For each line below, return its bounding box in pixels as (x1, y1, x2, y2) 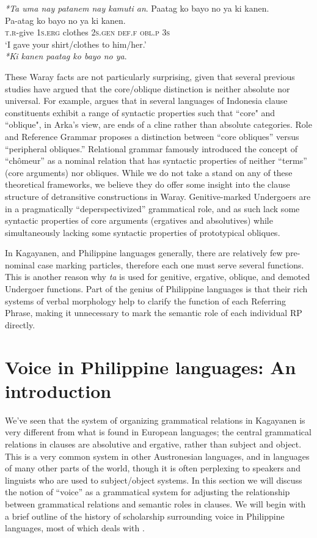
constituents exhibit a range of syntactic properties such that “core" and (5, 106, 275, 119)
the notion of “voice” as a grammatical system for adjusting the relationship (5, 485, 290, 498)
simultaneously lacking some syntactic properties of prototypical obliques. (5, 226, 280, 238)
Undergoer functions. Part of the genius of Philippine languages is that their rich (5, 282, 308, 295)
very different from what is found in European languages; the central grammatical (5, 426, 312, 438)
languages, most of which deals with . (5, 521, 145, 534)
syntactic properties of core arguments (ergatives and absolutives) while (5, 214, 273, 227)
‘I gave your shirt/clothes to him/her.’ (5, 37, 147, 50)
